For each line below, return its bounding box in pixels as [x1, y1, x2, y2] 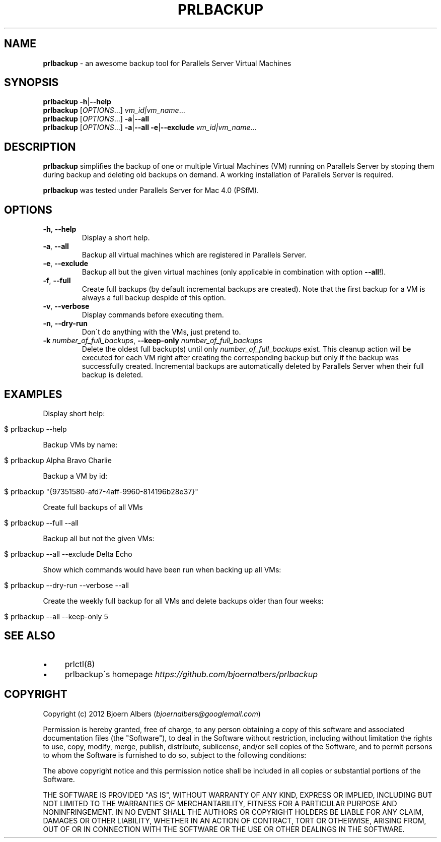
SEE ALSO [4, 629, 55, 642]
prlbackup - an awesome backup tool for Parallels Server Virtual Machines [43, 58, 291, 68]
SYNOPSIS [4, 76, 59, 89]
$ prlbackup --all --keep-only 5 [4, 612, 108, 621]
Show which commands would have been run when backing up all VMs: [43, 565, 281, 574]
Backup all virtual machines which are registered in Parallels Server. [82, 250, 307, 260]
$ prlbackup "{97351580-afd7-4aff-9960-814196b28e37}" [4, 487, 198, 496]
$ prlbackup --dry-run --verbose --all [4, 580, 129, 590]
